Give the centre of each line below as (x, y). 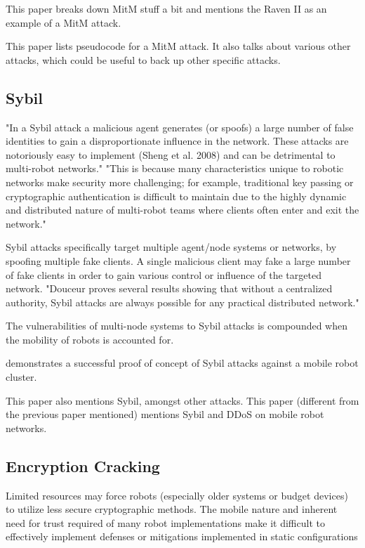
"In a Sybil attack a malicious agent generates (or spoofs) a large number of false (180, 127)
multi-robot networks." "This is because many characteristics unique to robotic (175, 168)
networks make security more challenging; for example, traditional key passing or (180, 182)
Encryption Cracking (83, 465)
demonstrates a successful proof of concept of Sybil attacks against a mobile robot (182, 363)
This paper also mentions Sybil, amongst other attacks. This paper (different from (182, 400)
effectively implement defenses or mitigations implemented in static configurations (182, 536)
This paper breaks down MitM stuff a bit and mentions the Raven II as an (166, 8)
